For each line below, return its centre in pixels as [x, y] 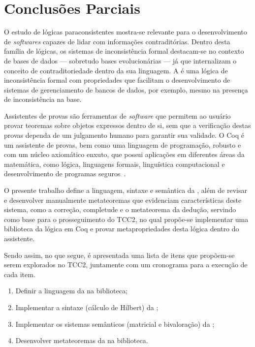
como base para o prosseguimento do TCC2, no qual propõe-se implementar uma [126, 219]
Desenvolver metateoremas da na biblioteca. [82, 340]
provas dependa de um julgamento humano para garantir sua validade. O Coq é [124, 135]
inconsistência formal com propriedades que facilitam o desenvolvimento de [117, 80]
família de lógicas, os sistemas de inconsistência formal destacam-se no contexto [124, 51]
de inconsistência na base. [43, 99]
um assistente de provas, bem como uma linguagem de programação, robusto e [123, 144]
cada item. [20, 274]
